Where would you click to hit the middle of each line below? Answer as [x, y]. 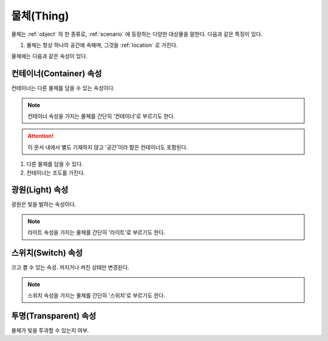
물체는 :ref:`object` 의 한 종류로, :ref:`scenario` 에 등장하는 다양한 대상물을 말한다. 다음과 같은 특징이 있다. [137, 34]
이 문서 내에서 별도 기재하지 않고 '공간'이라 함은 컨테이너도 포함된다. [108, 147]
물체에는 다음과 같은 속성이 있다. [50, 56]
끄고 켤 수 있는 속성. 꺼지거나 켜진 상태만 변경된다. [70, 267]
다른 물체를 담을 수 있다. [55, 164]
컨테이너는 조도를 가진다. [56, 173]
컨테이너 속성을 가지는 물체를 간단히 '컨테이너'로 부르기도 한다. [101, 116]
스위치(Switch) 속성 [47, 253]
